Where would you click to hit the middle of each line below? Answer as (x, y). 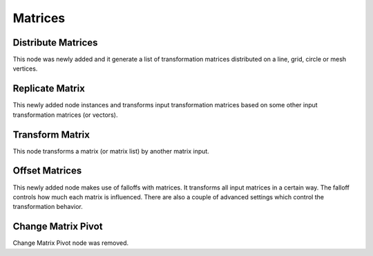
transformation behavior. (48, 207)
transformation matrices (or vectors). (65, 115)
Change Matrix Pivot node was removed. (71, 243)
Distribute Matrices (55, 43)
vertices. (25, 68)
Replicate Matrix (49, 89)
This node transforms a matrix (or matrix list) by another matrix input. (111, 151)
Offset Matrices (47, 171)
